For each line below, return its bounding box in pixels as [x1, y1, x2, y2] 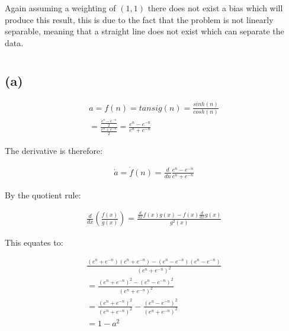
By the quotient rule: [5, 188, 81, 201]
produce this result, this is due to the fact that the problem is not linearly [5, 13, 274, 25]
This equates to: [5, 236, 63, 249]
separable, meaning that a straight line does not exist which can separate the [5, 25, 284, 37]
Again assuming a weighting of [5, 2, 116, 14]
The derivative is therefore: [5, 144, 103, 157]
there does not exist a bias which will [147, 2, 283, 14]
